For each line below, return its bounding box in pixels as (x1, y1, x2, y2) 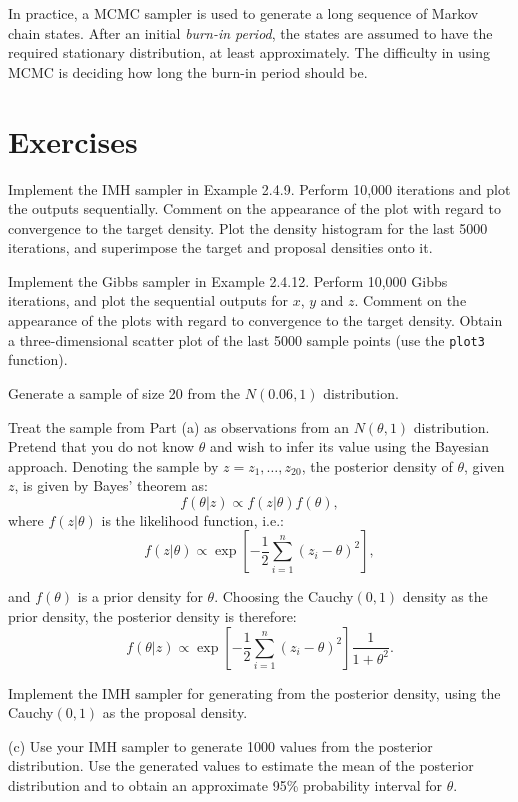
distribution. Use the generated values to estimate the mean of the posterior (8, 755, 474, 776)
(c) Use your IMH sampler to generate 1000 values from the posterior (8, 735, 433, 756)
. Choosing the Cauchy (214, 586, 354, 607)
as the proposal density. (102, 702, 248, 723)
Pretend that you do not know (8, 436, 195, 457)
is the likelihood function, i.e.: (101, 509, 284, 530)
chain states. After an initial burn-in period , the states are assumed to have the (8, 22, 493, 43)
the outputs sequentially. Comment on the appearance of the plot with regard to (8, 198, 502, 219)
